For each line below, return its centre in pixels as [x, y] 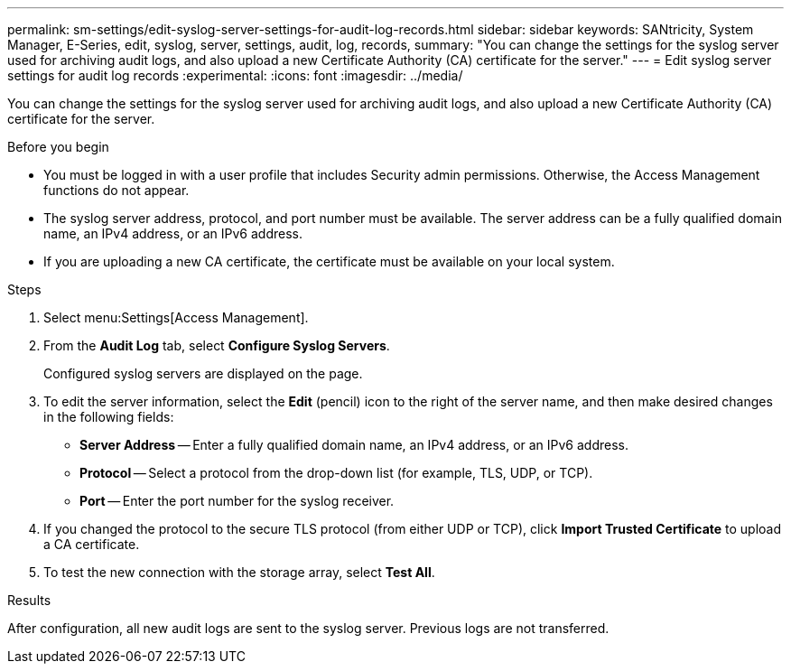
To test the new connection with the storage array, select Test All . [239, 572]
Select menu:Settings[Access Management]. [176, 317]
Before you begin [58, 147]
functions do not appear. [116, 190]
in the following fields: [109, 417]
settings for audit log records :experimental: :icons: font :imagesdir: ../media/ [235, 75]
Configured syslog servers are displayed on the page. [203, 373]
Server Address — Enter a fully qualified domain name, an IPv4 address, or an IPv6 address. [354, 445]
